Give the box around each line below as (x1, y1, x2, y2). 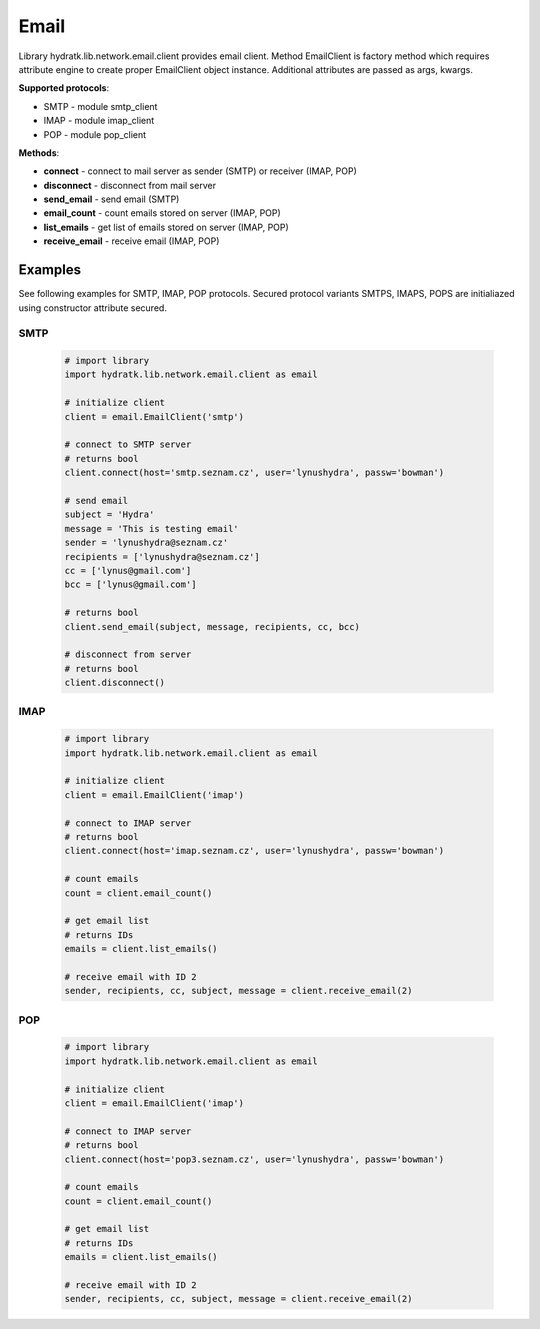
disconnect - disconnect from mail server (43, 179, 217, 191)
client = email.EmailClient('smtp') (64, 411, 245, 422)
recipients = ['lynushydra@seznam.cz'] (64, 551, 260, 562)
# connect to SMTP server (64, 439, 192, 450)
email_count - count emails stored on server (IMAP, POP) (43, 207, 282, 219)
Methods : (18, 146, 60, 159)
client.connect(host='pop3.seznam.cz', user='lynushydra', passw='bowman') (64, 1153, 445, 1165)
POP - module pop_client (43, 128, 147, 140)
